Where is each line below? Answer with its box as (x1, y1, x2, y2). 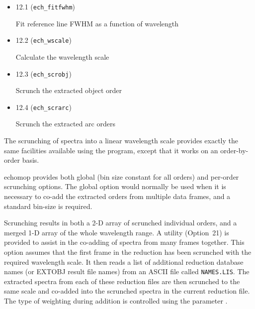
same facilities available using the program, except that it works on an (4, 145, 218, 155)
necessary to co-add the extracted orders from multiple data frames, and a (4, 191, 231, 201)
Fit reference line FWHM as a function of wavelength (15, 18, 179, 28)
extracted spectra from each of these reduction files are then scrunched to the (4, 276, 240, 286)
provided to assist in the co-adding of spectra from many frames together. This (4, 237, 245, 247)
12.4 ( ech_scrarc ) (15, 102, 72, 112)
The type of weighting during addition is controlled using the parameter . (4, 295, 228, 306)
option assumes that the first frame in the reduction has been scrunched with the (4, 246, 252, 257)
